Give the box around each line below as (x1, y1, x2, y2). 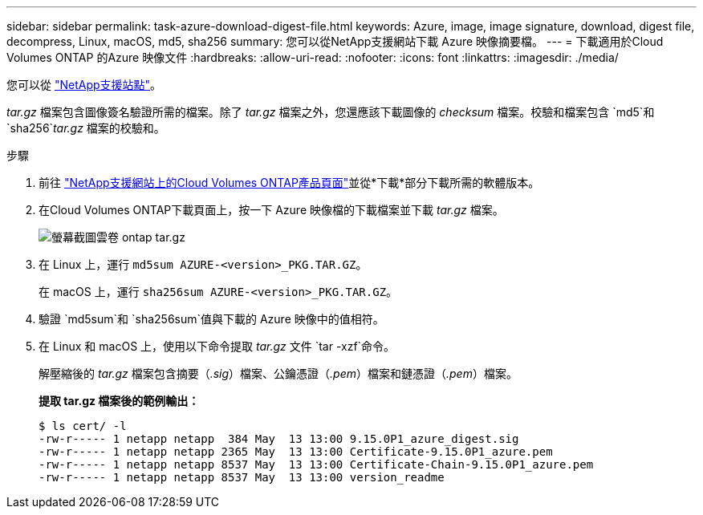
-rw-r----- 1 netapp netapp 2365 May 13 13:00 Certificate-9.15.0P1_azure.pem (39, 445, 553, 458)
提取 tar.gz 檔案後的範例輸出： (39, 394, 200, 408)
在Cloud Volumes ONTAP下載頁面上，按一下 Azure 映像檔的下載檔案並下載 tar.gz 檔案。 (39, 203, 504, 217)
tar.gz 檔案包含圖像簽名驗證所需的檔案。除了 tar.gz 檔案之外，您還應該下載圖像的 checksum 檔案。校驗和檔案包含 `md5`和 (6, 105, 655, 119)
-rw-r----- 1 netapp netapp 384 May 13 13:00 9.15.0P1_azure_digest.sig (39, 432, 519, 445)
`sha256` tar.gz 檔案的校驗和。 (6, 121, 165, 135)
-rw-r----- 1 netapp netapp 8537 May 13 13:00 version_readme (39, 471, 445, 484)
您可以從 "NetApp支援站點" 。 (6, 78, 162, 91)
